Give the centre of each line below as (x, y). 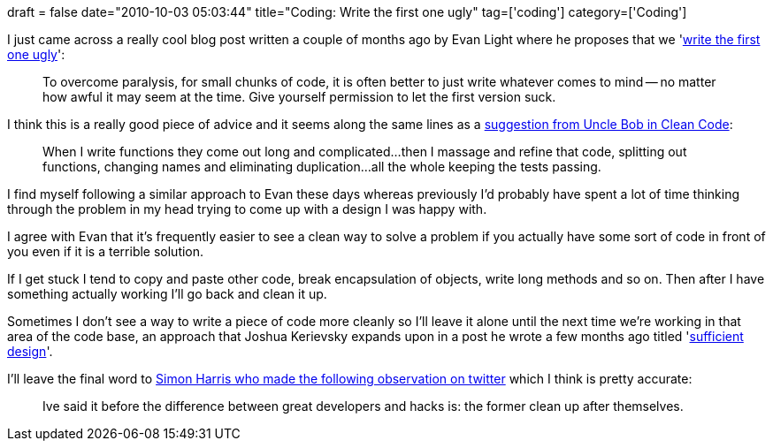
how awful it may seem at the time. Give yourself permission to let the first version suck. (299, 97)
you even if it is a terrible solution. (106, 251)
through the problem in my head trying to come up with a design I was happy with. (247, 209)
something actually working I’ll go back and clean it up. (167, 294)
